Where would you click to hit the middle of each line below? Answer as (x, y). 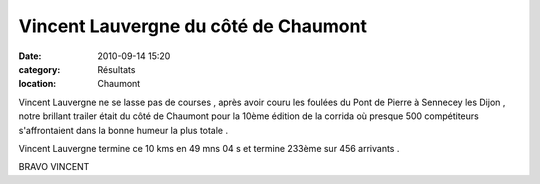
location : (37, 84)
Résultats (116, 69)
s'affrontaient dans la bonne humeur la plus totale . (123, 130)
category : (39, 69)
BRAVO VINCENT (54, 167)
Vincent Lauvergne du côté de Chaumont (192, 26)
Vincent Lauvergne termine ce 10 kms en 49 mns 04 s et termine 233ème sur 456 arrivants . (209, 148)
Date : (30, 56)
